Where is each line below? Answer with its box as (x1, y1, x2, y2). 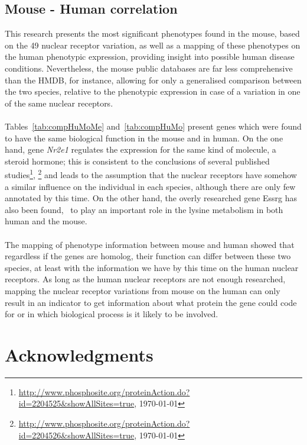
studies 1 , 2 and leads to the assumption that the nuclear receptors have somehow (5, 167, 297, 180)
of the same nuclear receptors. (5, 96, 113, 109)
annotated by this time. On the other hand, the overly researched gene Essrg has (5, 192, 298, 204)
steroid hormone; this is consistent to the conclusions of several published (5, 154, 270, 167)
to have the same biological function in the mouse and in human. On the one (5, 131, 283, 144)
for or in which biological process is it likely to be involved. (5, 308, 218, 320)
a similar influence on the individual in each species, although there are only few (5, 180, 296, 192)
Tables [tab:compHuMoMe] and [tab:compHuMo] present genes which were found (5, 120, 302, 132)
